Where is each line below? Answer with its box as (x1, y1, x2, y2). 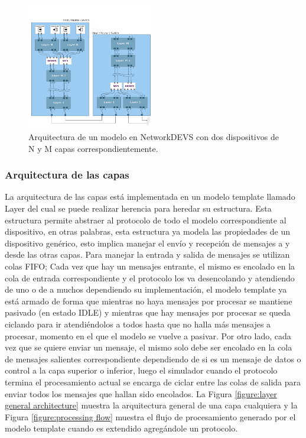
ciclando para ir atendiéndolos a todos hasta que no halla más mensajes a (5, 317, 271, 330)
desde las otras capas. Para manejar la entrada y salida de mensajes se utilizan (5, 248, 290, 261)
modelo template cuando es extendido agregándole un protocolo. (5, 422, 238, 434)
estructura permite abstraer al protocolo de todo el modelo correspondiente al (5, 213, 287, 226)
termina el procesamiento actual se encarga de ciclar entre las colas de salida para (5, 375, 301, 388)
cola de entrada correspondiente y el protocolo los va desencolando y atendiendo (5, 271, 295, 284)
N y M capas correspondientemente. (28, 142, 158, 154)
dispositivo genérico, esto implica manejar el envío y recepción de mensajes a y (5, 236, 290, 249)
